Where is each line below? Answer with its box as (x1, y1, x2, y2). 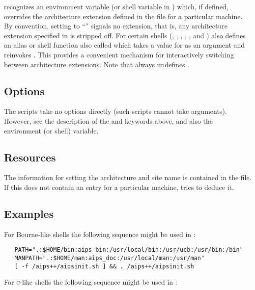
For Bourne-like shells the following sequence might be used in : (4, 229, 196, 239)
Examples (4, 206, 54, 221)
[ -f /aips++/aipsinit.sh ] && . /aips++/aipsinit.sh (14, 263, 194, 270)
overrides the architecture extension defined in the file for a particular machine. (4, 11, 243, 21)
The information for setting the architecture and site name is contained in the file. (4, 172, 252, 183)
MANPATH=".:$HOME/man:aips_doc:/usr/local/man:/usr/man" (14, 254, 205, 262)
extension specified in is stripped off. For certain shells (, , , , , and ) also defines (4, 30, 246, 40)
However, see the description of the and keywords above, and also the (4, 115, 213, 126)
